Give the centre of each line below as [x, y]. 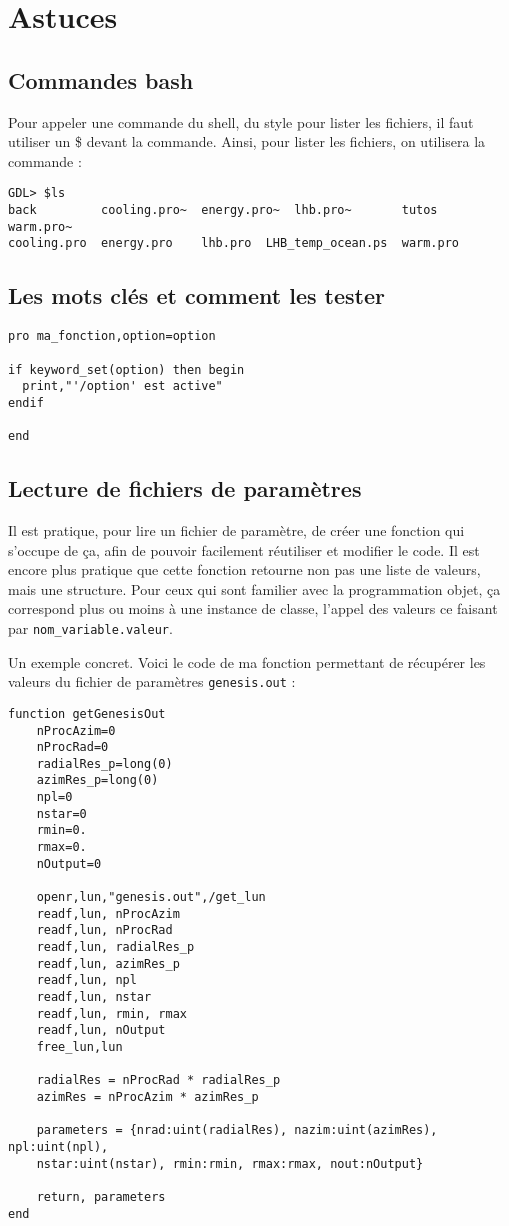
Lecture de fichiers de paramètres [185, 488]
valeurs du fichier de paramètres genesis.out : [152, 681]
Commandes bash [101, 79]
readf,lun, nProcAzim [108, 913]
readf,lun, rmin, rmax [111, 1013]
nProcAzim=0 [76, 730]
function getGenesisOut [87, 713]
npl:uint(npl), [58, 1146]
